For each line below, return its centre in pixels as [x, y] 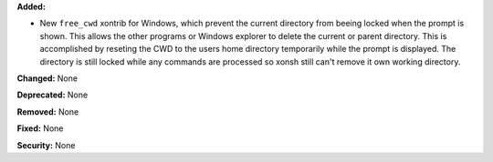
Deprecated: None [52, 95]
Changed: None [47, 78]
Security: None [46, 145]
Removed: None [48, 111]
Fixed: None [40, 128]
